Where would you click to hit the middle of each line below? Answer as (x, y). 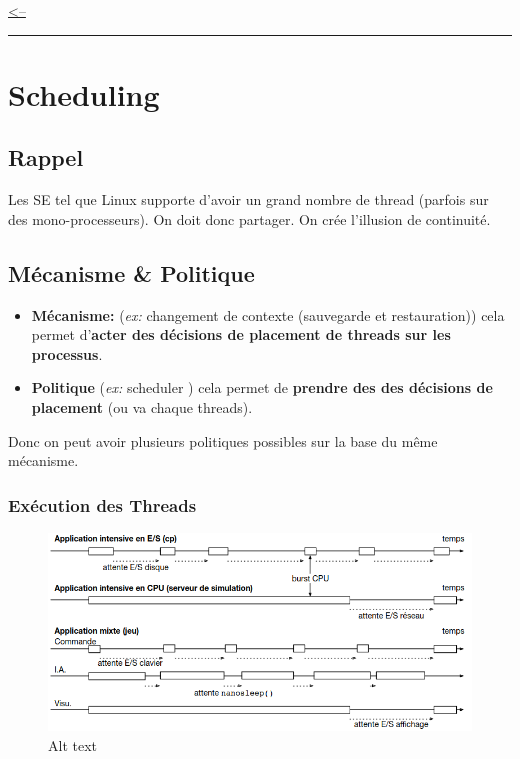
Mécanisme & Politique (131, 272)
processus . (67, 353)
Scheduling (84, 93)
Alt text (72, 744)
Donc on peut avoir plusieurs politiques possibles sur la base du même (223, 440)
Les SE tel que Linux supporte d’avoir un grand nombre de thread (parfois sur (248, 199)
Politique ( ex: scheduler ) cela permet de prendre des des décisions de (262, 387)
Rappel (46, 157)
